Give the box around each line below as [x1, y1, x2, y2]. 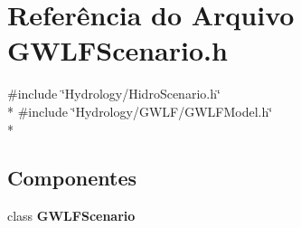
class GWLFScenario [7, 206, 136, 225]
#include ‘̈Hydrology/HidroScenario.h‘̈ [7, 84, 221, 103]
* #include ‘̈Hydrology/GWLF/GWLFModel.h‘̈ [7, 101, 273, 120]
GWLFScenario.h [7, 32, 228, 69]
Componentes [7, 164, 137, 192]
